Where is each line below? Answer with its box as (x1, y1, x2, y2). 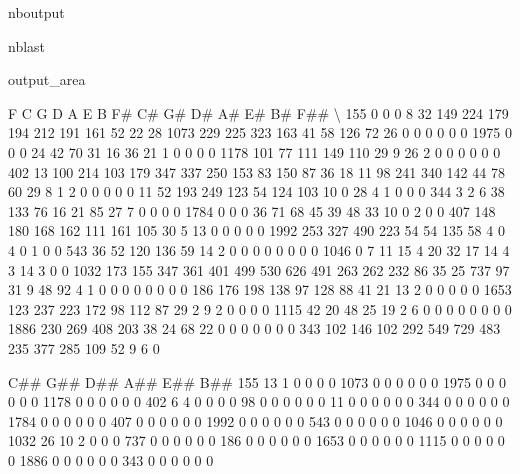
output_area (8, 69, 86, 90)
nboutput (8, 2, 65, 22)
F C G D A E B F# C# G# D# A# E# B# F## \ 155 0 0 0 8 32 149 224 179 (8, 102, 509, 123)
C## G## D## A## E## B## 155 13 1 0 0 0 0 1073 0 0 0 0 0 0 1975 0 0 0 (8, 371, 506, 392)
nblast (8, 35, 46, 56)
